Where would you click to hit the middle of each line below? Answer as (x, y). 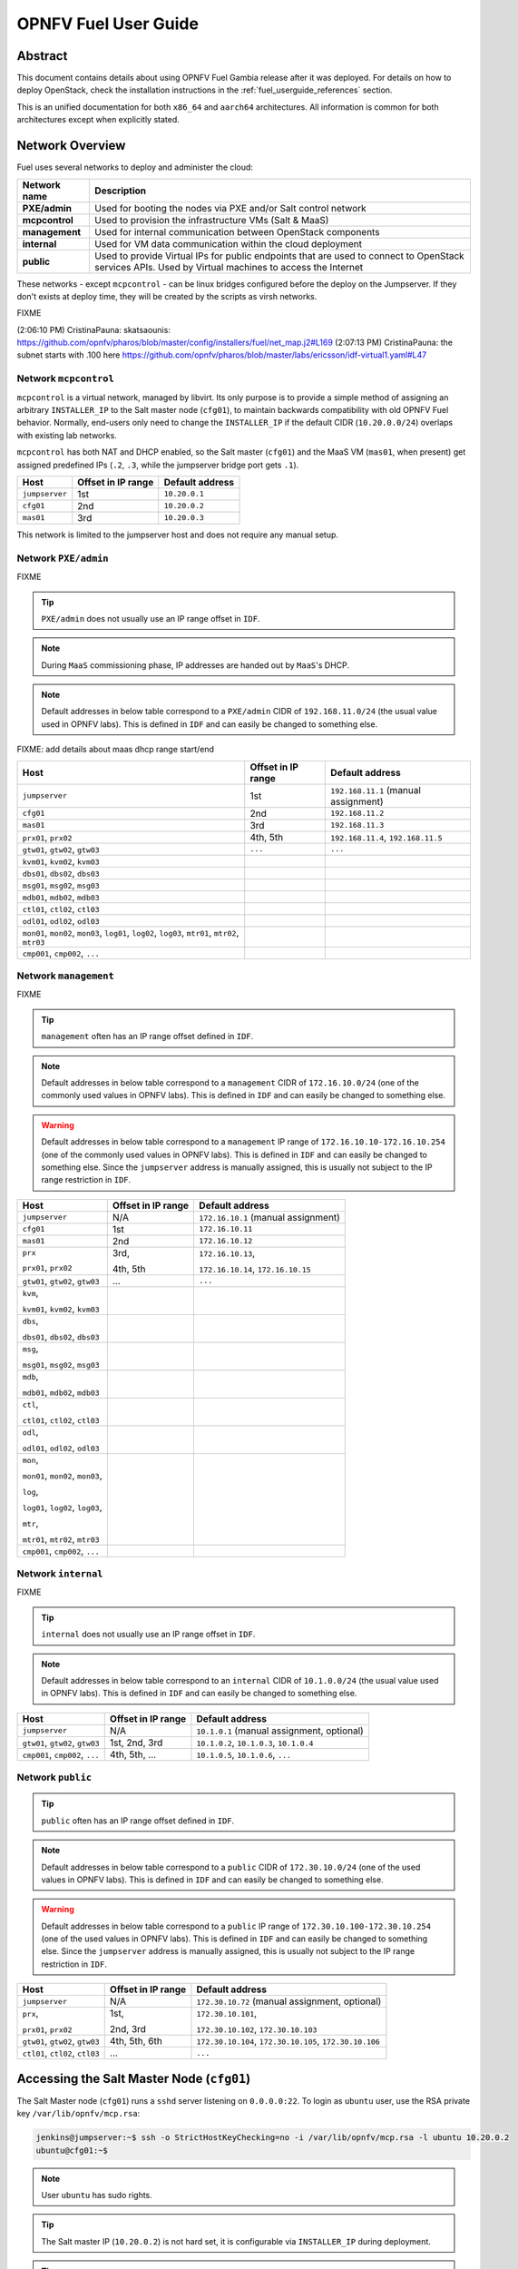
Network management (66, 976)
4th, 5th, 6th (136, 2041)
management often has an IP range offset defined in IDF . (147, 1036)
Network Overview (71, 146)
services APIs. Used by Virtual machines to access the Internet (229, 267)
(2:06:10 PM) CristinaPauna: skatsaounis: (94, 329)
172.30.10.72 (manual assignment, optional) (289, 2001)
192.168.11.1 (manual (376, 790)
